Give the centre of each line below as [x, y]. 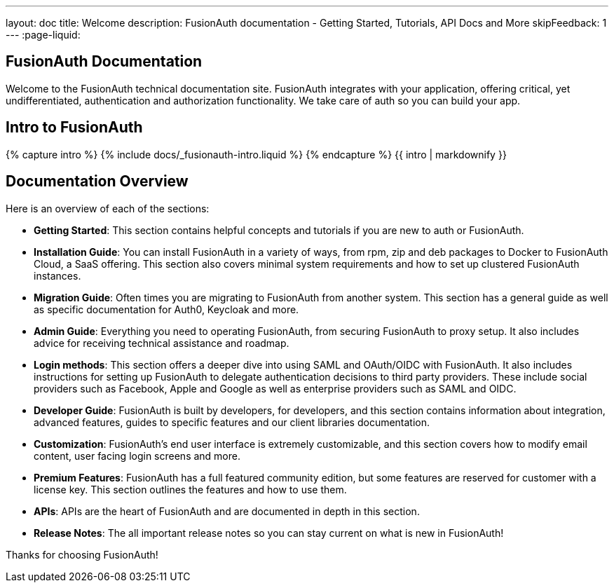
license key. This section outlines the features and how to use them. [190, 489]
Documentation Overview [97, 182]
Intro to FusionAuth [74, 128]
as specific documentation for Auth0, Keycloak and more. [166, 309]
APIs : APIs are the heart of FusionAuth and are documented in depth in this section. [227, 511]
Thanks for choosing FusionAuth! [82, 554]
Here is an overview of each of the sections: [108, 208]
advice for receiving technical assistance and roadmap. [162, 343]
